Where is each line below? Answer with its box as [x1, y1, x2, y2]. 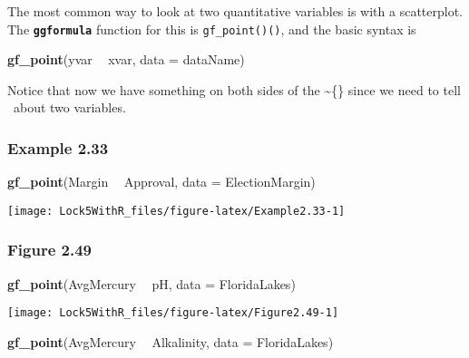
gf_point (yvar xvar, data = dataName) [7, 50, 245, 69]
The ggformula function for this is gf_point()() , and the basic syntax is [7, 19, 416, 38]
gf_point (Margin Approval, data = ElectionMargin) [7, 172, 316, 191]
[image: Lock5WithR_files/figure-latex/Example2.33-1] [7, 204, 346, 218]
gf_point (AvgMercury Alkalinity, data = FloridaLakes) [7, 332, 334, 351]
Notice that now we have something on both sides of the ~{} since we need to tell [7, 80, 461, 99]
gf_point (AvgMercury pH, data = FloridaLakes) [7, 274, 296, 293]
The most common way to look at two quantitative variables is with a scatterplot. [7, 2, 463, 20]
